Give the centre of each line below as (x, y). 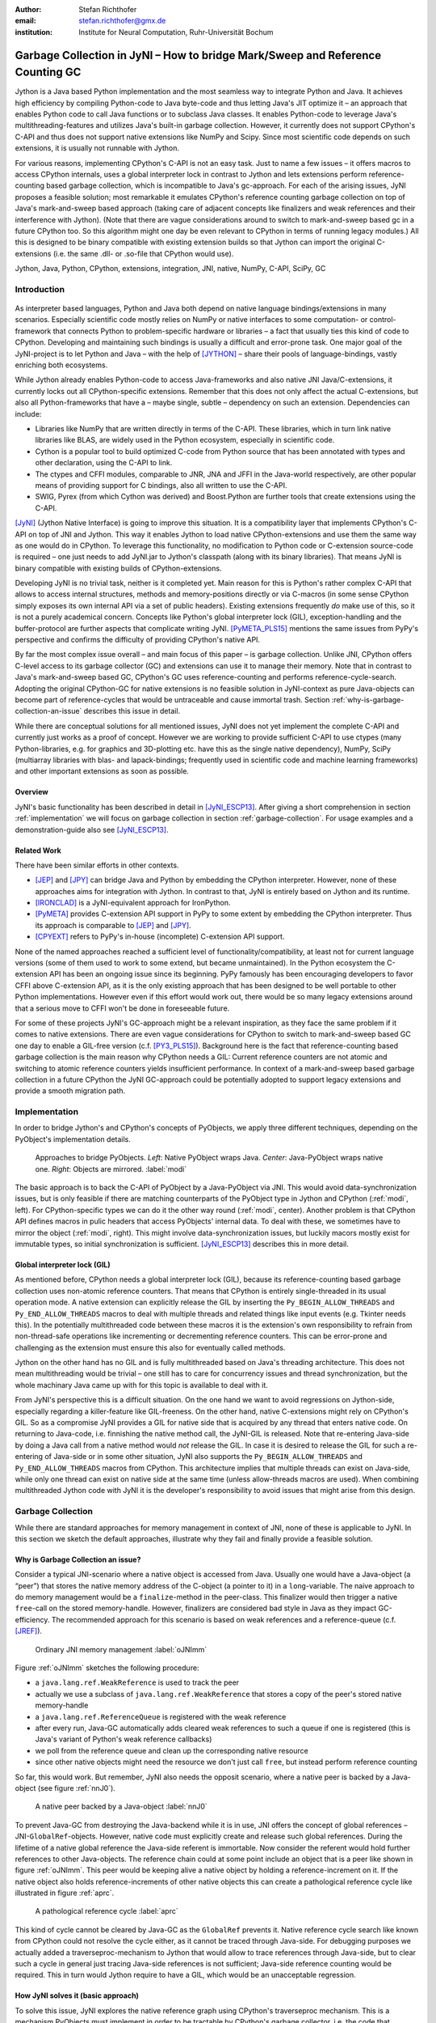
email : (25, 21)
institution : (34, 32)
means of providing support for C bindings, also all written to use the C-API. (161, 485)
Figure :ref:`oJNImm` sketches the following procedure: (107, 1668)
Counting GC (48, 72)
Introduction (40, 289)
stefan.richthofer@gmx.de (122, 21)
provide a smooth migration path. (70, 1091)
